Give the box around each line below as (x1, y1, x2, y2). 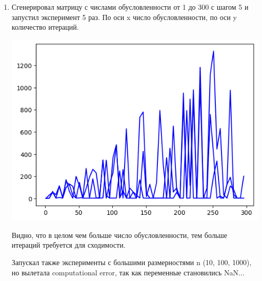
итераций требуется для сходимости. (11, 239, 126, 250)
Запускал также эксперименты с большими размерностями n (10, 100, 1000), (11, 257, 252, 268)
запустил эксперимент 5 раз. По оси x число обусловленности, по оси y (11, 11, 237, 22)
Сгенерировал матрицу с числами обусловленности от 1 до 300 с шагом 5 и (11, 2, 249, 12)
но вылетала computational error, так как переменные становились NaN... (11, 267, 245, 277)
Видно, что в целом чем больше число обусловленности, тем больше (11, 229, 228, 240)
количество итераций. (11, 22, 79, 32)
